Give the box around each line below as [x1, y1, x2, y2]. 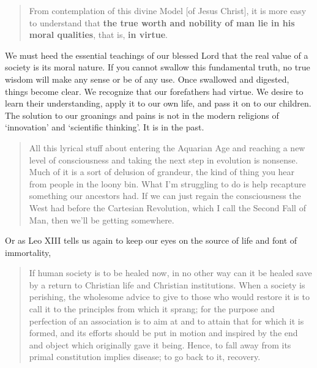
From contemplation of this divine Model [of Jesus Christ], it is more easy [29, 4, 307, 17]
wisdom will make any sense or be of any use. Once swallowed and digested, [5, 72, 289, 85]
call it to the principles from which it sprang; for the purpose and [29, 302, 275, 315]
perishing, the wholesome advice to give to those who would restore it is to [29, 290, 310, 303]
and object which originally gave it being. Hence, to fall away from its [29, 338, 291, 351]
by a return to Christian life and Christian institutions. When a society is [29, 278, 305, 291]
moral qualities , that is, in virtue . [29, 28, 168, 41]
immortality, [5, 246, 51, 258]
